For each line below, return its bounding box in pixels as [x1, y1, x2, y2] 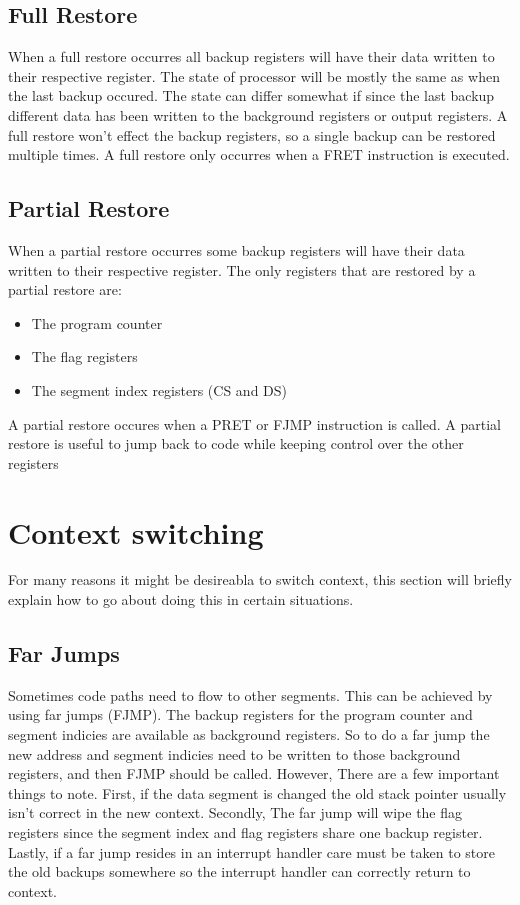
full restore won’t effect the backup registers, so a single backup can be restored [8, 124, 496, 145]
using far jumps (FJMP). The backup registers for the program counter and [8, 704, 473, 725]
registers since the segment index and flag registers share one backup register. [8, 821, 483, 842]
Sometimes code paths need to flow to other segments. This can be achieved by [8, 684, 493, 705]
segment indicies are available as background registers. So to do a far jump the [8, 724, 490, 745]
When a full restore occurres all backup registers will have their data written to [8, 46, 495, 67]
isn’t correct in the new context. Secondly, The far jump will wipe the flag [8, 802, 463, 823]
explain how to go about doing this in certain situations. [8, 589, 354, 610]
